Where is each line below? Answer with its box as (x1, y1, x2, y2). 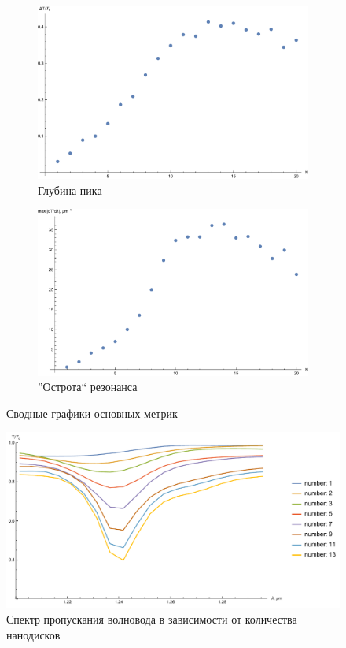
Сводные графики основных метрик (6, 404, 178, 421)
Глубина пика (38, 181, 102, 198)
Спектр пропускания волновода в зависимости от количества (6, 611, 297, 628)
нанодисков (6, 626, 61, 642)
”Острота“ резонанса (38, 378, 138, 395)
